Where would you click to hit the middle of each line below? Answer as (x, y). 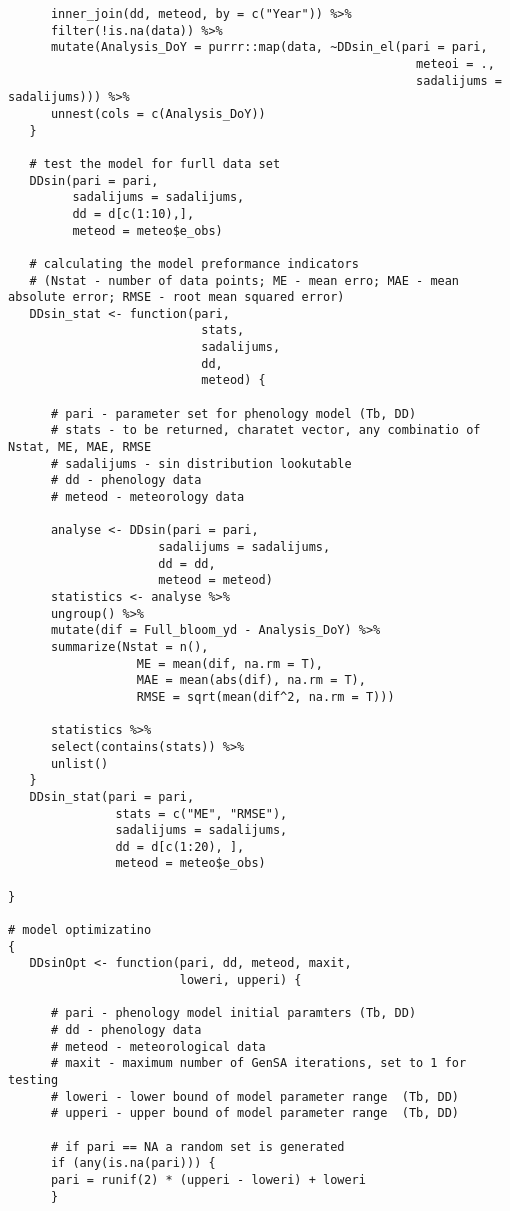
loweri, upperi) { (240, 980)
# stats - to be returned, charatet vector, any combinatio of (265, 430)
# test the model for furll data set (155, 163)
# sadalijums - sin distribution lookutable (201, 463)
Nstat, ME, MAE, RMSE (80, 447)
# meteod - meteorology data (147, 497)
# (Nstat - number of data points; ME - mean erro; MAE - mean (244, 280)
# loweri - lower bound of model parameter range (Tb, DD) (255, 1096)
